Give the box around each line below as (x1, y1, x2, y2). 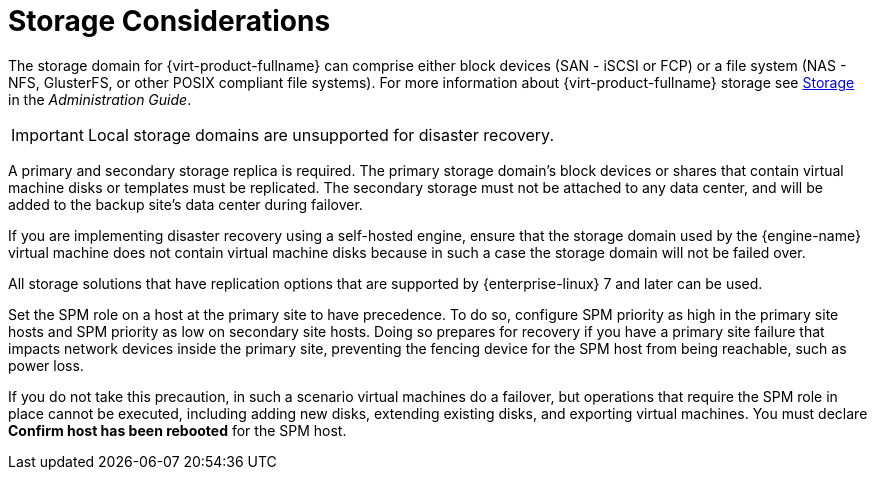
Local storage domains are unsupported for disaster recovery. (87, 124, 554, 145)
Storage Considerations (8, 4, 331, 38)
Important (11, 124, 84, 145)
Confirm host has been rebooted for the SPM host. (8, 421, 347, 439)
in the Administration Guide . (8, 90, 192, 108)
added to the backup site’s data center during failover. (8, 195, 363, 213)
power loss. (8, 356, 84, 374)
